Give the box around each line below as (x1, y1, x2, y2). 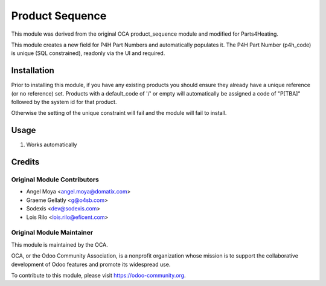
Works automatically (26, 141, 77, 148)
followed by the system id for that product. (11, 99, 117, 106)
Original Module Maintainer (11, 229, 94, 237)
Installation (11, 65, 54, 76)
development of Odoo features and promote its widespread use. (11, 261, 171, 268)
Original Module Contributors (11, 175, 100, 184)
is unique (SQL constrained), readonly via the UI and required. (11, 50, 165, 57)
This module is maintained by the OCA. (11, 241, 108, 248)
